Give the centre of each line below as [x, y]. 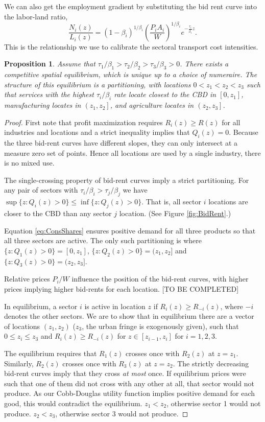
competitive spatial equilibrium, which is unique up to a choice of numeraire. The [131, 74]
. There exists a [204, 64]
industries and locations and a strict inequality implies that [97, 132]
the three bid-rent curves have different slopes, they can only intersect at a [121, 143]
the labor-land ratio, [36, 16]
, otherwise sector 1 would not [214, 403]
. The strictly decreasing [211, 363]
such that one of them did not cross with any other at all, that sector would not [129, 383]
